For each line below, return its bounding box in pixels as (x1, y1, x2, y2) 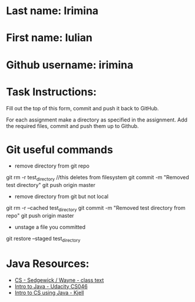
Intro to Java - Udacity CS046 (14, 283, 88, 290)
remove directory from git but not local (14, 193, 109, 200)
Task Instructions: (6, 85, 97, 99)
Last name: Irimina (6, 4, 99, 18)
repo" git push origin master (6, 212, 75, 219)
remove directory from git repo (14, 162, 90, 169)
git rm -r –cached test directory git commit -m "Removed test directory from (6, 205, 186, 213)
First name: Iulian (6, 31, 93, 45)
